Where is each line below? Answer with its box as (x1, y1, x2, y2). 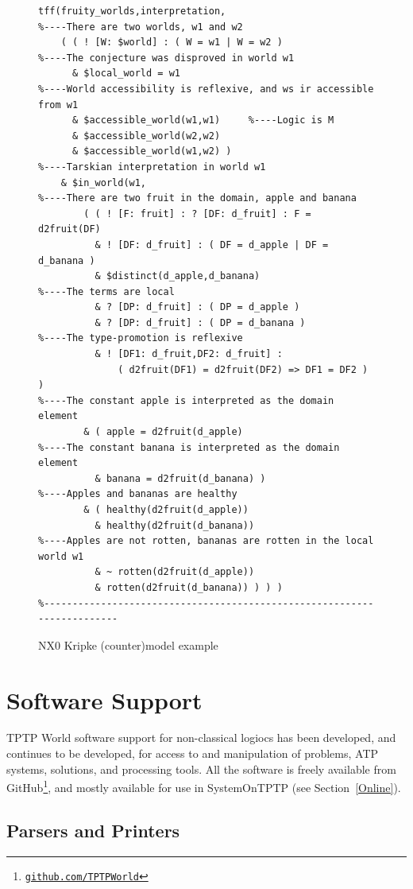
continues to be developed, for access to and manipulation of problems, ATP (6, 745, 379, 762)
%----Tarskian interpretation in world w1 (38, 161, 266, 173)
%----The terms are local (38, 285, 175, 297)
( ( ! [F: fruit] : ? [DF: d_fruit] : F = (83, 208, 311, 219)
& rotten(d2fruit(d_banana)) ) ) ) (95, 581, 283, 593)
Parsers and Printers (6, 817, 180, 842)
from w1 (38, 99, 79, 111)
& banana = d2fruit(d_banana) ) (95, 472, 266, 484)
